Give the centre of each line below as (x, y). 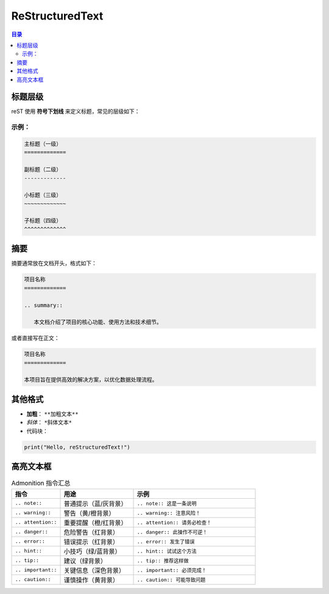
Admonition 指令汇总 (41, 484)
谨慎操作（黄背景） (91, 580)
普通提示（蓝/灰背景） (95, 504)
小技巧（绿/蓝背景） (92, 551)
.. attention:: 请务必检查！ (174, 523)
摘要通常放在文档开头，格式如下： (54, 263)
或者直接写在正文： (35, 338)
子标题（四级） (43, 221)
